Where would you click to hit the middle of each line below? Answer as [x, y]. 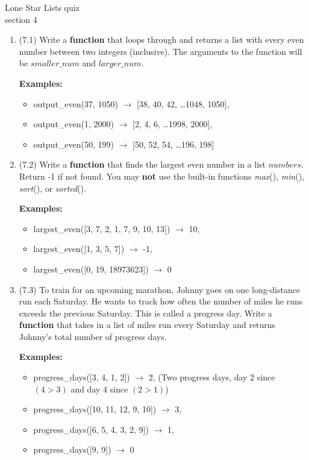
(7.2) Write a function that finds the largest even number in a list [142, 164]
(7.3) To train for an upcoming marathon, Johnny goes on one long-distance [160, 289]
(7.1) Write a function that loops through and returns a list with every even [161, 39]
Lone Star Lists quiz [42, 7]
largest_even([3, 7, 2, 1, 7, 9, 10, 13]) [102, 228]
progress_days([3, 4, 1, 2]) [82, 377]
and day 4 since [99, 389]
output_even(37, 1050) [76, 103]
